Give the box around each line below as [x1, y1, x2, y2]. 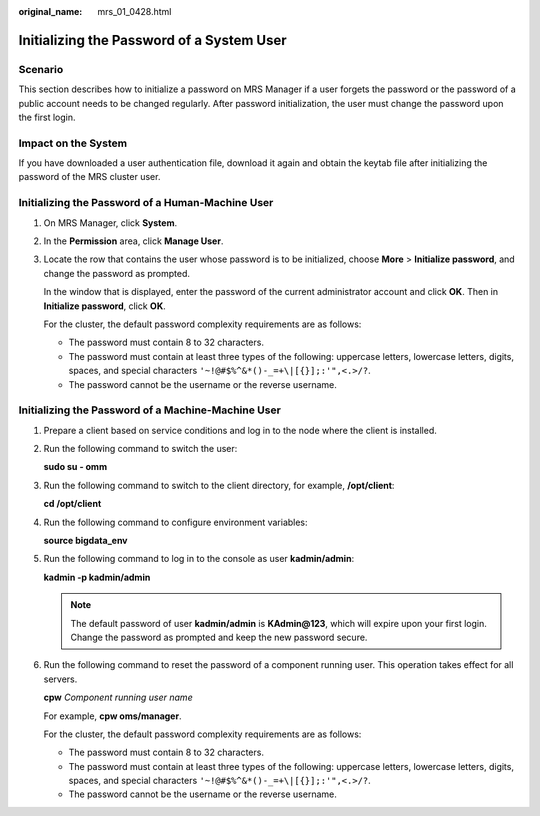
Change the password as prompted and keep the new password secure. [70, 631, 368, 643]
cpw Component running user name [43, 691, 194, 704]
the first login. [18, 111, 76, 123]
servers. [43, 673, 78, 685]
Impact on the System [18, 136, 128, 150]
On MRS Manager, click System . [43, 216, 178, 229]
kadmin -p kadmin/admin [43, 571, 151, 583]
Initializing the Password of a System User [18, 31, 287, 49]
